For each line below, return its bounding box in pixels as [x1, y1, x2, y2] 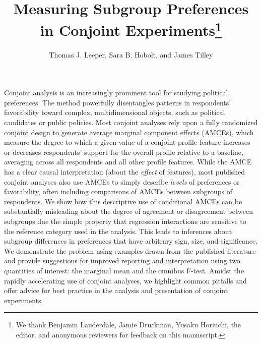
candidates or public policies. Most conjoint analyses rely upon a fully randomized [4, 117, 258, 128]
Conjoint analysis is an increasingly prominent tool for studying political [4, 87, 228, 98]
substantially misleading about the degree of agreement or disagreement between [4, 206, 253, 216]
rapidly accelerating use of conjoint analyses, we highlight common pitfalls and [4, 275, 247, 285]
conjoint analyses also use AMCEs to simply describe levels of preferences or [4, 176, 240, 187]
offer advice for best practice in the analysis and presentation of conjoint [4, 285, 228, 296]
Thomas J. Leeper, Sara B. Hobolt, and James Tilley [49, 49, 213, 60]
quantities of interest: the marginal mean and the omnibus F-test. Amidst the [4, 265, 244, 275]
